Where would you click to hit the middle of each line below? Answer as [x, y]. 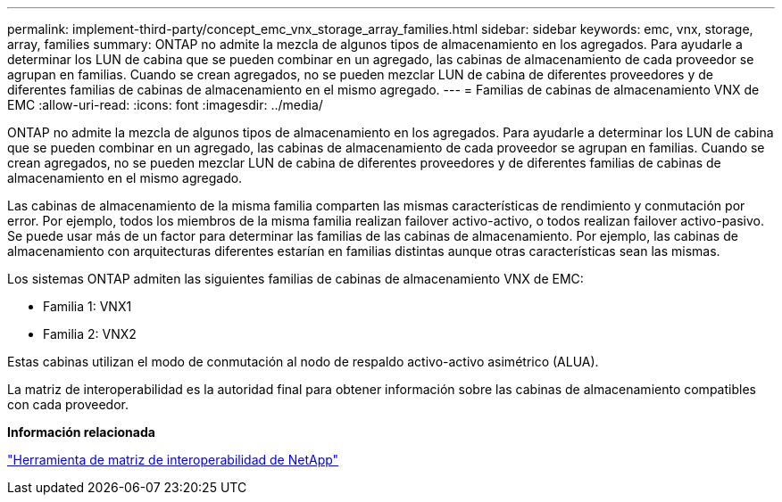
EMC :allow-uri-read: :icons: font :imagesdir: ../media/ [165, 105]
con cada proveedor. [68, 404]
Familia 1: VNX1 [87, 306]
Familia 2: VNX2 [90, 334]
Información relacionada [81, 432]
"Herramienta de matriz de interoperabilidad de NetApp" [173, 460]
